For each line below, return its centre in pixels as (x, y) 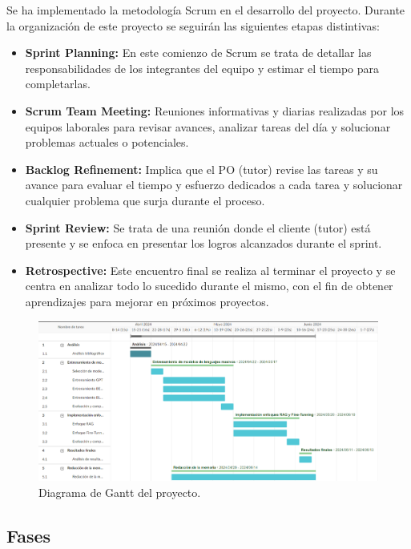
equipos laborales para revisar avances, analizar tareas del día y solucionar (208, 126)
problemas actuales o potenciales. (107, 142)
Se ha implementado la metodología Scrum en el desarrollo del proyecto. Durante (206, 10)
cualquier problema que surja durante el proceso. (145, 200)
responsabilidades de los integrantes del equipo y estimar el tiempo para (202, 68)
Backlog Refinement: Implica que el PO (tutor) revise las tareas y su (201, 169)
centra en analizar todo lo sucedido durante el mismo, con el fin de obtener (209, 286)
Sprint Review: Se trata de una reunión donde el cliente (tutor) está (198, 227)
